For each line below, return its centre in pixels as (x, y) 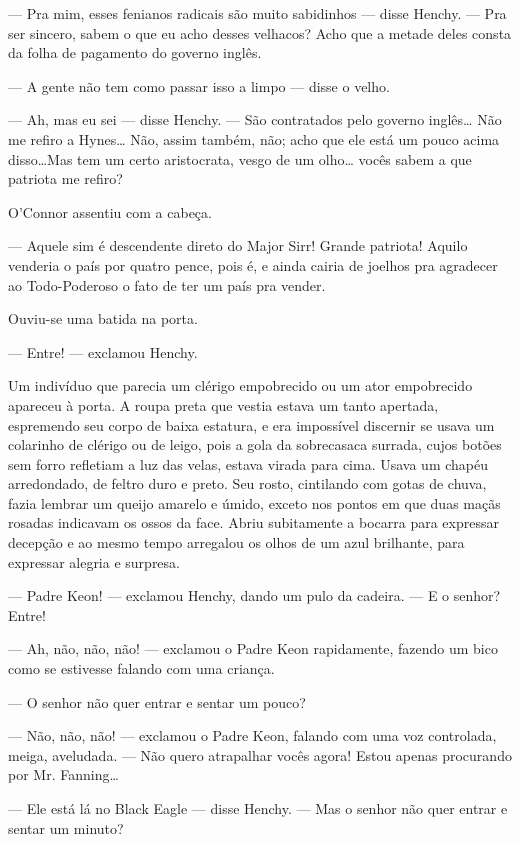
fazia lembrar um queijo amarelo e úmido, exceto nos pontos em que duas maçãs (254, 502)
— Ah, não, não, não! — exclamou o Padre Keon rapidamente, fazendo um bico (253, 648)
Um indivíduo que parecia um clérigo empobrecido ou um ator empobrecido (240, 385)
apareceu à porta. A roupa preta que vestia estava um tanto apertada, (223, 404)
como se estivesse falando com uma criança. (141, 668)
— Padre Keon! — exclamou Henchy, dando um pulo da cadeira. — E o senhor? (254, 595)
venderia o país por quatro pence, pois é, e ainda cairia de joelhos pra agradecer (253, 264)
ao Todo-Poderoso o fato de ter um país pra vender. (167, 284)
